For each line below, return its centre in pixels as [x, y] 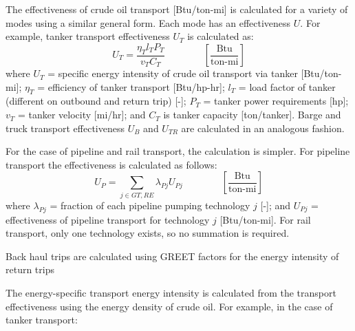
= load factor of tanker [287, 86]
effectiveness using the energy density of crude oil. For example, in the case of [169, 306]
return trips [30, 269]
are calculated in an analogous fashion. [263, 128]
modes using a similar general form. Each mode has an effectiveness [148, 22]
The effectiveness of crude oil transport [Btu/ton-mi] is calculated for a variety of [177, 9]
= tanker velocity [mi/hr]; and [82, 115]
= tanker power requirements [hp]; [276, 101]
